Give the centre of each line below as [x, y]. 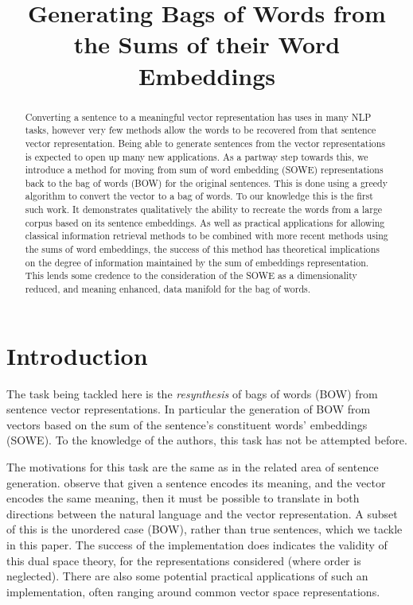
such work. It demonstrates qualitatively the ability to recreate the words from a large [204, 209]
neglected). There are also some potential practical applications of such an [187, 576]
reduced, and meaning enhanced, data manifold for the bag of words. [168, 289]
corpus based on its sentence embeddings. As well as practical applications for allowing [205, 222]
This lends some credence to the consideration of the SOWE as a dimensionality [191, 275]
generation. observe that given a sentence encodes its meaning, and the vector [196, 482]
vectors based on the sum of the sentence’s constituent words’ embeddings [187, 424]
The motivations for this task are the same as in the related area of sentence [193, 467]
